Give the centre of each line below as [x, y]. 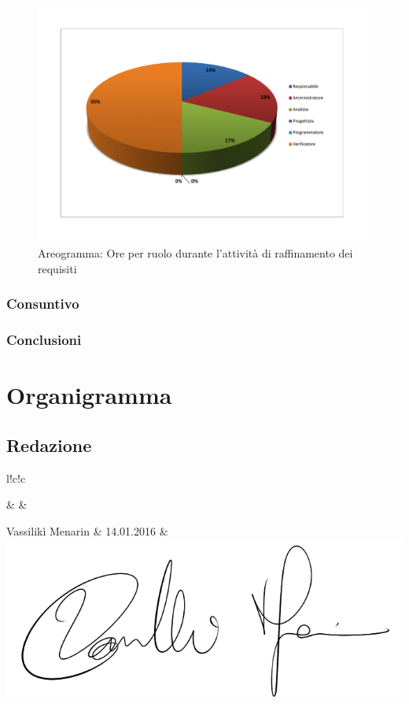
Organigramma [89, 395]
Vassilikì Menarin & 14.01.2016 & [87, 531]
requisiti [57, 268]
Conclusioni [44, 340]
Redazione [49, 445]
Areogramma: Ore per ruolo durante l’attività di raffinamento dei [195, 253]
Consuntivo [43, 304]
